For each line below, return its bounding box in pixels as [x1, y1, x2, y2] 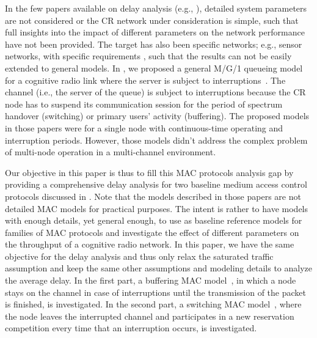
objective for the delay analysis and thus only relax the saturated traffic [5, 249, 274, 262]
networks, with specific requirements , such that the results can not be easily [5, 50, 292, 62]
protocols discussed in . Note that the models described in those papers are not [5, 189, 301, 202]
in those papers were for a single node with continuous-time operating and [5, 121, 283, 134]
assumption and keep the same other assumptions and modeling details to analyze [5, 262, 313, 274]
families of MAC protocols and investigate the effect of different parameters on [5, 226, 299, 238]
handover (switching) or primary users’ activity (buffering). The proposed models [5, 109, 310, 122]
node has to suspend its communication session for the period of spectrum [5, 97, 283, 110]
